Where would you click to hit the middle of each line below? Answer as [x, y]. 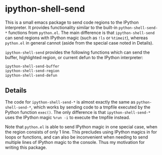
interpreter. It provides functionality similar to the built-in [61, 27]
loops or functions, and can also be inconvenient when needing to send [77, 137]
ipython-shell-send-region [32, 71]
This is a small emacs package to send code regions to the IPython [72, 22]
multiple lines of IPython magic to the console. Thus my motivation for [75, 142]
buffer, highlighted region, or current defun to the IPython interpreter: [74, 57]
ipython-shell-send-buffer [32, 66]
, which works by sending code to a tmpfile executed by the [90, 107]
